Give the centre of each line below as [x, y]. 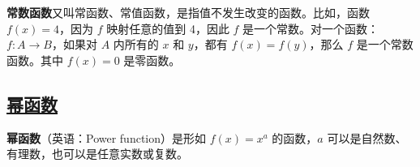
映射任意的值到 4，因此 [168, 28]
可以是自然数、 [367, 137]
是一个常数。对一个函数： [311, 28]
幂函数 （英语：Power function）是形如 [107, 137]
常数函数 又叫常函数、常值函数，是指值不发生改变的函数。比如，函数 [188, 12]
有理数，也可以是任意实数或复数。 [97, 154]
